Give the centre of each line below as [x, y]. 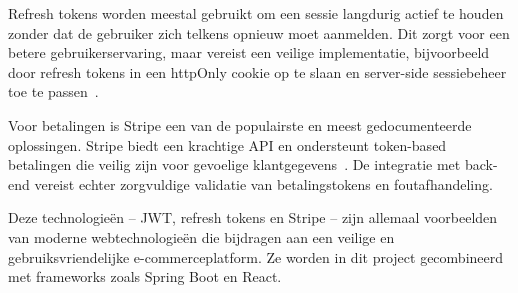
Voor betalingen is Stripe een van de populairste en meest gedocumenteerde [240, 124]
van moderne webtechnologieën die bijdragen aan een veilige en [201, 236]
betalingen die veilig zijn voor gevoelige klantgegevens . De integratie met [234, 164]
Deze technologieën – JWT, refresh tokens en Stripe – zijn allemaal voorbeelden [253, 217]
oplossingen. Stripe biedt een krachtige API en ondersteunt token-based [227, 144]
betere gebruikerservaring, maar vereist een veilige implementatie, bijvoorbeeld [249, 52]
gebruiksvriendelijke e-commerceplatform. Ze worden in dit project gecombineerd [256, 256]
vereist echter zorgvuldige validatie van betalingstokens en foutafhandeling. [263, 183]
